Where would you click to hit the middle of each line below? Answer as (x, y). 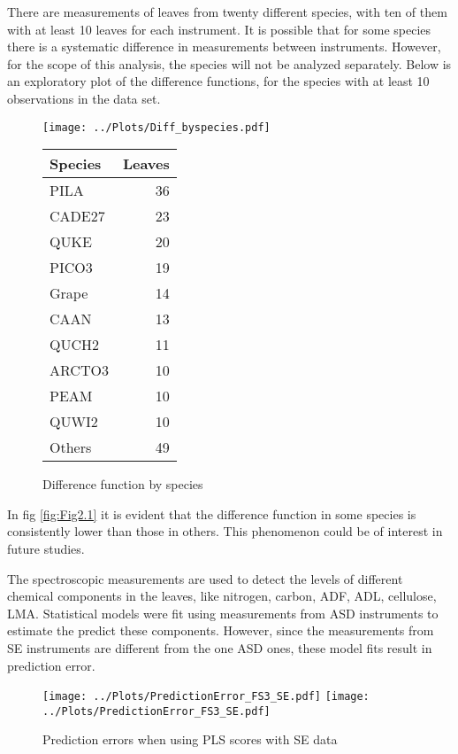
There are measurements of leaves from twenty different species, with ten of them (227, 12)
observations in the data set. (84, 98)
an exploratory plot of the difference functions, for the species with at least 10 (218, 81)
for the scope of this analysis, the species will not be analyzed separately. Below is (229, 63)
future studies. (46, 548)
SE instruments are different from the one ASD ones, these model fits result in (220, 647)
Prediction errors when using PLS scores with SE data (190, 739)
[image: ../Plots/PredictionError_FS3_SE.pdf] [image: (206, 697)
